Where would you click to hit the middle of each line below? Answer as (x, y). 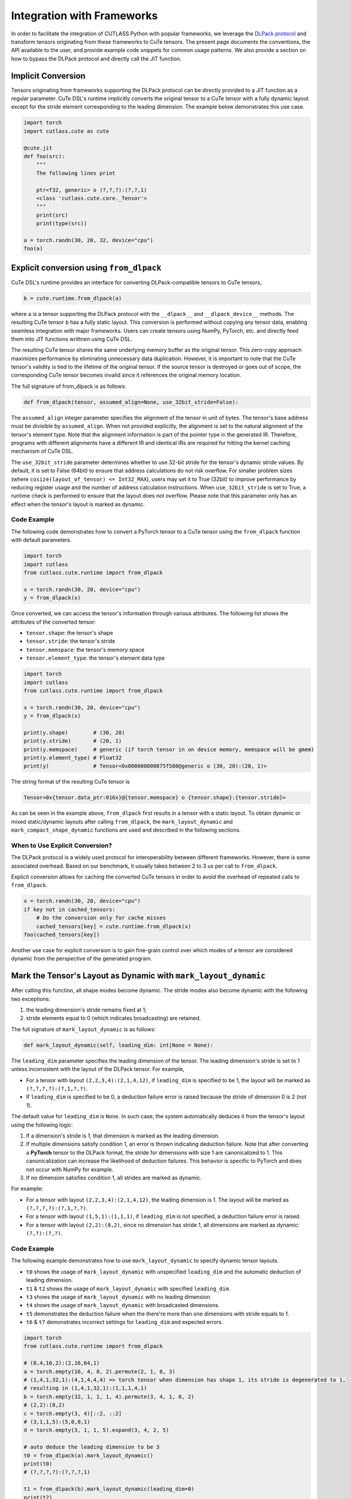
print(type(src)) (62, 224)
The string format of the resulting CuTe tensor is (70, 782)
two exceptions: (31, 999)
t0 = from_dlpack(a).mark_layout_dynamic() (89, 1455)
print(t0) (38, 1464)
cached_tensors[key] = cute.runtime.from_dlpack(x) (114, 926)
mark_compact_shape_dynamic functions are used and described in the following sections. (126, 830)
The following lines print (76, 173)
